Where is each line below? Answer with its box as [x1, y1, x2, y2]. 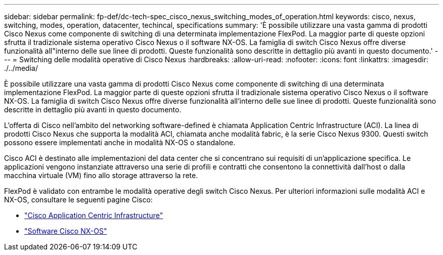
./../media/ [4, 64, 38, 72]
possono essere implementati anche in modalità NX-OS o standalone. [4, 138, 236, 147]
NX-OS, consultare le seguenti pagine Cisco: [4, 195, 153, 204]
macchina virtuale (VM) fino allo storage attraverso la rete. [4, 171, 198, 180]
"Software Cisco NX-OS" [24, 227, 107, 235]
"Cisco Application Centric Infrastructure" [24, 211, 163, 220]
